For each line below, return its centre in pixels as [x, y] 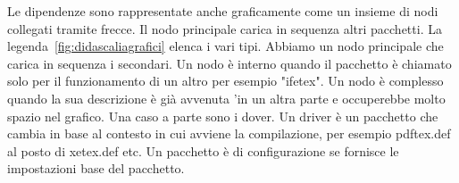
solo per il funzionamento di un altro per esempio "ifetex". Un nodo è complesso [225, 81]
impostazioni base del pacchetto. [96, 168]
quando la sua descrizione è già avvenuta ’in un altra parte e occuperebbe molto [226, 98]
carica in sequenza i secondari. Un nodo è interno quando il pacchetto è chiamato [229, 63]
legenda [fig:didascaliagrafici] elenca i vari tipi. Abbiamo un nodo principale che [225, 46]
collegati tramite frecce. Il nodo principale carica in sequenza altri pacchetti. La [225, 28]
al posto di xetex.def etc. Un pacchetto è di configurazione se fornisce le [203, 150]
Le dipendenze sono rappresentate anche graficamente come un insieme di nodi [223, 11]
